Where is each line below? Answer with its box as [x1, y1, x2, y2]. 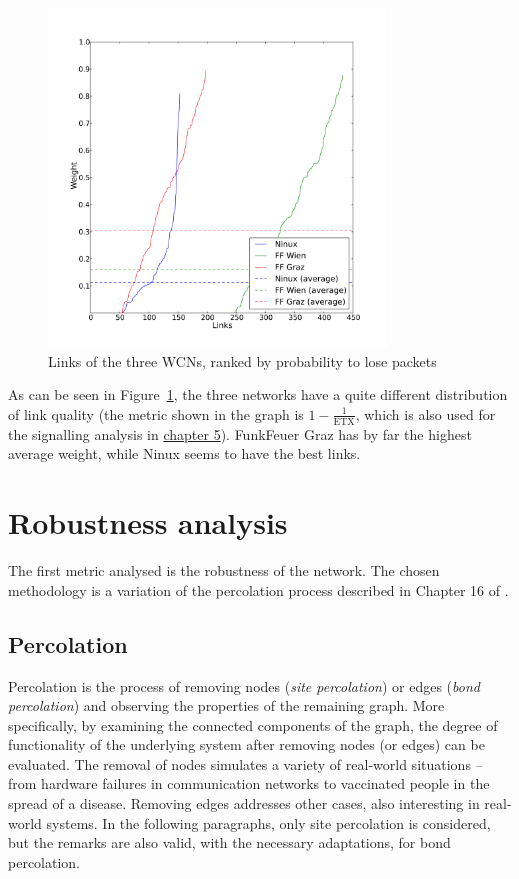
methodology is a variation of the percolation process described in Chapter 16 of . [8, 579, 509, 600]
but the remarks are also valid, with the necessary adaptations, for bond [8, 832, 451, 853]
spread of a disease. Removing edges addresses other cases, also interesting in [8, 793, 480, 814]
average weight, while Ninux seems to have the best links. [8, 443, 361, 464]
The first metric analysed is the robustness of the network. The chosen [8, 560, 440, 581]
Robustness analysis [8, 502, 288, 543]
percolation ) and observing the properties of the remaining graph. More [8, 695, 445, 716]
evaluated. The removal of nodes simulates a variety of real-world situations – [8, 753, 483, 774]
